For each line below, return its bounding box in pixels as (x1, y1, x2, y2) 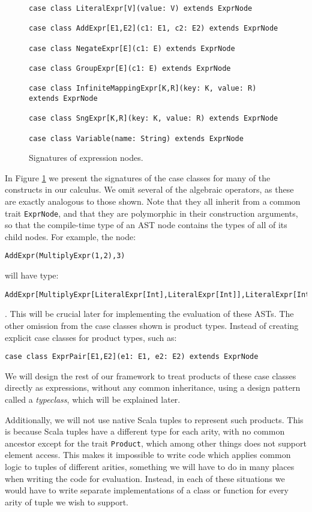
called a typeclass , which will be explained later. (5, 393, 181, 405)
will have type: (5, 269, 59, 282)
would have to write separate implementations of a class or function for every (5, 484, 289, 496)
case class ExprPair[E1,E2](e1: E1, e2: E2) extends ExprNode (5, 352, 259, 361)
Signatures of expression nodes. (29, 151, 143, 164)
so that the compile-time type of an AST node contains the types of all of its (5, 218, 287, 231)
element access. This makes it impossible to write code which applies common (5, 448, 291, 461)
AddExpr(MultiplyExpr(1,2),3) (5, 251, 125, 261)
